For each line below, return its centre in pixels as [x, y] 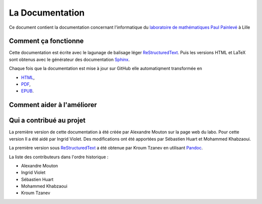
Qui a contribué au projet [47, 121]
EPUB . [27, 91]
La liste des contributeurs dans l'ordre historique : [59, 157]
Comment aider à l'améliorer [53, 105]
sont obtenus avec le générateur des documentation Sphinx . [69, 59]
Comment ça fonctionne [46, 41]
